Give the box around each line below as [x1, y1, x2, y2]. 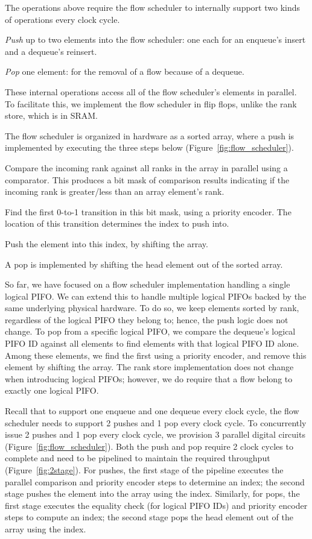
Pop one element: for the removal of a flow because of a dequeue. [5, 65, 244, 78]
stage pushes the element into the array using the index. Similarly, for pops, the [5, 487, 300, 500]
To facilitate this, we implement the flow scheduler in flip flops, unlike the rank [5, 97, 297, 110]
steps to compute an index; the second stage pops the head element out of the [5, 511, 293, 523]
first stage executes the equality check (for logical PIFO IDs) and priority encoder [5, 499, 308, 511]
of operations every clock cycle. [5, 13, 120, 25]
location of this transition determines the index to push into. [5, 217, 229, 230]
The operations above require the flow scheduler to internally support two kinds [5, 1, 301, 13]
